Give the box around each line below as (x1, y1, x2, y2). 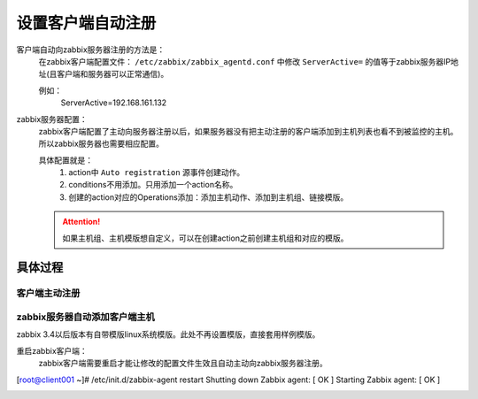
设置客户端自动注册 (16, 13, 157, 33)
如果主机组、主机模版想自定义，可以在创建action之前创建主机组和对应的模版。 (62, 233, 349, 243)
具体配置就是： (38, 155, 93, 165)
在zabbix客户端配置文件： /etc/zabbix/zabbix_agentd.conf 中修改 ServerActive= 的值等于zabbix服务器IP (38, 56, 451, 66)
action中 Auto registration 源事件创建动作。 (68, 167, 245, 178)
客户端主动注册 (16, 288, 81, 300)
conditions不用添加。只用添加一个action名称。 (68, 180, 238, 190)
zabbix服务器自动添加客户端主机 (16, 311, 155, 323)
